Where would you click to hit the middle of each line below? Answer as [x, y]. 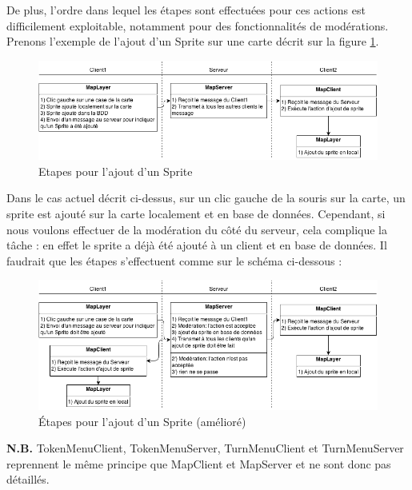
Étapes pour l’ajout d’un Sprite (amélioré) [142, 421]
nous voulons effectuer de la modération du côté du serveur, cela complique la [197, 229]
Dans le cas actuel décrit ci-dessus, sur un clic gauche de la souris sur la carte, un [206, 198]
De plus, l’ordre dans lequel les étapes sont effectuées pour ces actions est [186, 10]
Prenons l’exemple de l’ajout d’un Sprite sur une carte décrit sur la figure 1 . [193, 41]
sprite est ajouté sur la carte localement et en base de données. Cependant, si [196, 213]
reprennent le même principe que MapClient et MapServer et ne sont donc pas [199, 463]
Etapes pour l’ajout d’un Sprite [116, 171]
